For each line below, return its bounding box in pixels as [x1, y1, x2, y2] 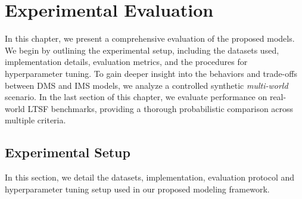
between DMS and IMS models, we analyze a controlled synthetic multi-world [5, 79, 288, 91]
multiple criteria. [5, 114, 66, 126]
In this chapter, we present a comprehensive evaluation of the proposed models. [5, 32, 295, 45]
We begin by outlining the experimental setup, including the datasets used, [5, 43, 279, 56]
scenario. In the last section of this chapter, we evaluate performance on [5, 91, 267, 103]
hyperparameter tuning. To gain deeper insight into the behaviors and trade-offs [5, 67, 297, 79]
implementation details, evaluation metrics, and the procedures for [5, 55, 248, 68]
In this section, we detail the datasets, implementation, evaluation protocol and [5, 171, 295, 184]
